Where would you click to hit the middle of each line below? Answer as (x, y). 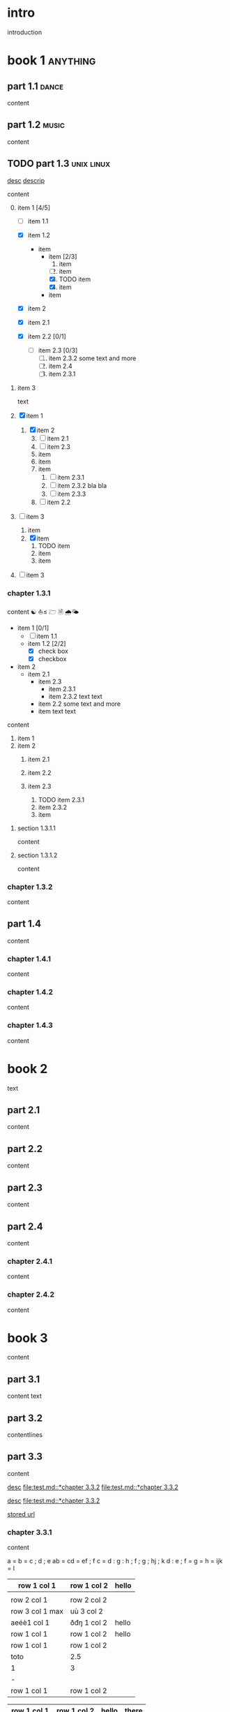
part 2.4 (25, 1226)
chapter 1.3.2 (30, 887)
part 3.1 (24, 1379)
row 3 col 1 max (37, 1611)
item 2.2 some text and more (79, 704)
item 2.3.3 (72, 494)
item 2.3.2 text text (75, 696)
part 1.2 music (36, 125)
